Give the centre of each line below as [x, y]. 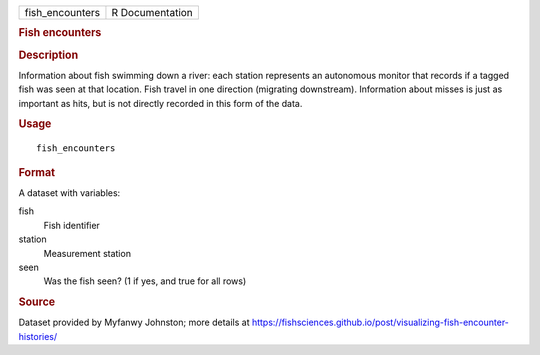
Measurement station [87, 253]
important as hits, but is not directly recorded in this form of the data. [160, 103]
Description [48, 55]
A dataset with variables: [69, 193]
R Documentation [152, 12]
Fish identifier [71, 225]
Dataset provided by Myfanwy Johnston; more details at [134, 322]
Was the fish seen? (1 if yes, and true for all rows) [145, 281]
